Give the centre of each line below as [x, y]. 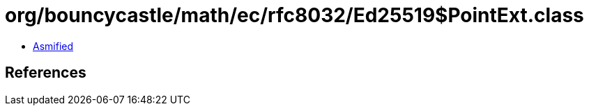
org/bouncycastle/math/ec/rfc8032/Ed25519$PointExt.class [294, 15]
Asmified [53, 46]
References [46, 73]
